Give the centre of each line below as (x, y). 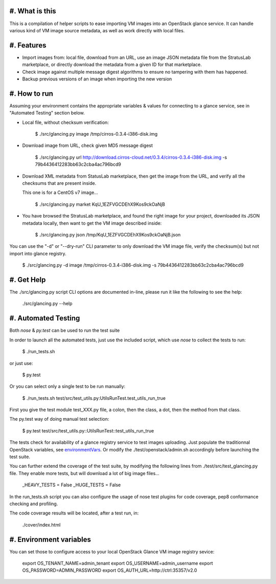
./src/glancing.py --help (47, 304)
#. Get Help (28, 280)
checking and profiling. (34, 504)
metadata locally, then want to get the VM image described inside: (92, 223)
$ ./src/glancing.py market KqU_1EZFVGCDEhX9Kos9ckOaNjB (100, 204)
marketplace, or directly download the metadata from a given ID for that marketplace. (112, 64)
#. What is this (33, 11)
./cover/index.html (41, 525)
